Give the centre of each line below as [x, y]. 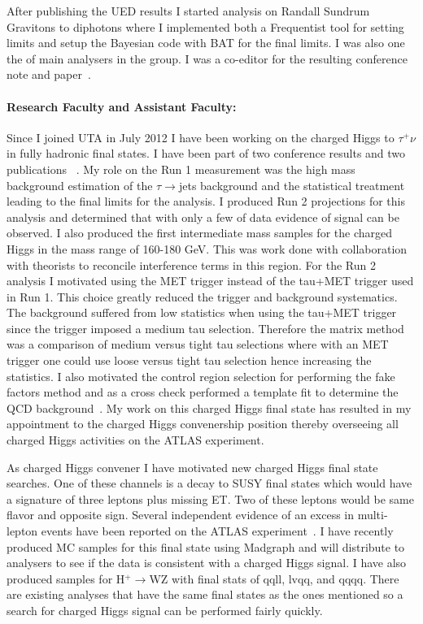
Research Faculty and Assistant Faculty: [122, 106]
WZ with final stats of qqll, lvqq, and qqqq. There [274, 578]
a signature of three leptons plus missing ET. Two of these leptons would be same [210, 498]
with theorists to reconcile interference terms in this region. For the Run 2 [192, 264]
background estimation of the [80, 185]
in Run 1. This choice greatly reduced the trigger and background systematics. [202, 296]
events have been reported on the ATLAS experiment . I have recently [217, 531]
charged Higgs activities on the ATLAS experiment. [135, 440]
